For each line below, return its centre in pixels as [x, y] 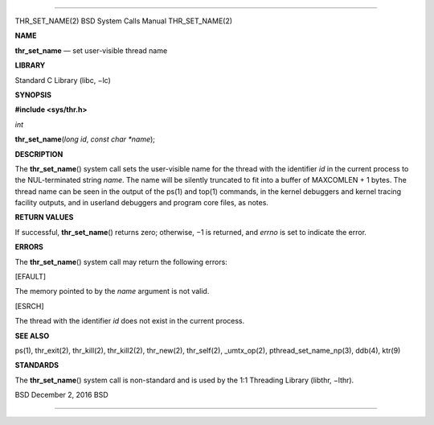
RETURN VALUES [44, 217]
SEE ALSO [32, 336]
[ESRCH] [29, 306]
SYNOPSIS [33, 95]
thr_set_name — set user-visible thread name [91, 50]
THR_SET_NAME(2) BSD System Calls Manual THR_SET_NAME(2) [124, 21]
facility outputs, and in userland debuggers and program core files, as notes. [142, 203]
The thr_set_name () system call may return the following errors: [121, 262]
